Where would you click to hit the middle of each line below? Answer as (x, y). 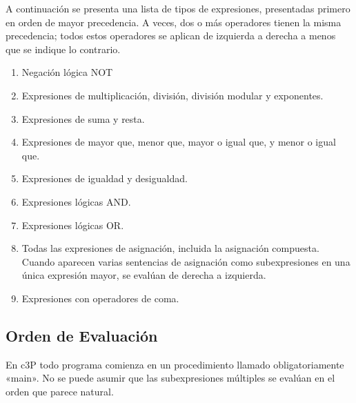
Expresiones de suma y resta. (83, 118)
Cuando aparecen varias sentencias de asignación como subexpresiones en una (186, 261)
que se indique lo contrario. (63, 49)
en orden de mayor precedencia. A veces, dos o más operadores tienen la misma (174, 22)
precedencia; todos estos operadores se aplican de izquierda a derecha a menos (171, 36)
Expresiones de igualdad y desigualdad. (105, 178)
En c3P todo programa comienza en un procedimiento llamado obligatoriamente (175, 364)
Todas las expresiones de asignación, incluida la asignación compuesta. (170, 248)
